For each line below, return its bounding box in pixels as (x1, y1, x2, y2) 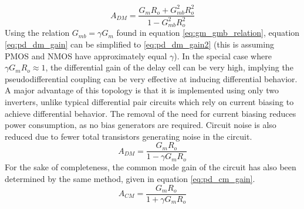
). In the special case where (174, 49, 272, 62)
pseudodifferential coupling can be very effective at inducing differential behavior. (5, 72, 298, 85)
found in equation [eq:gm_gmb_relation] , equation (116, 26, 300, 39)
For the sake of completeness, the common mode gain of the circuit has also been (5, 161, 296, 173)
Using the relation (5, 26, 70, 39)
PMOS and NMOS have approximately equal (5, 49, 167, 62)
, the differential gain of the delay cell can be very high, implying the (45, 61, 293, 73)
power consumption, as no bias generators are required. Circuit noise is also (5, 119, 276, 131)
